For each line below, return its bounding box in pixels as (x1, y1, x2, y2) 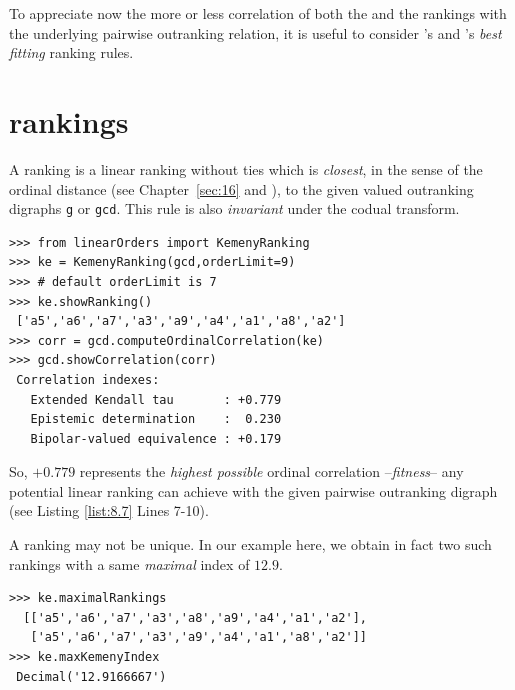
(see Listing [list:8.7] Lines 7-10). (9, 500, 209, 521)
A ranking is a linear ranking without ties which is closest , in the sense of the (9, 158, 483, 179)
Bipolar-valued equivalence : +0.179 (30, 431, 282, 446)
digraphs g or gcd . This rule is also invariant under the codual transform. (9, 198, 460, 219)
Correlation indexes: (16, 372, 160, 387)
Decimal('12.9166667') (16, 669, 167, 684)
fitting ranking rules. (9, 42, 134, 63)
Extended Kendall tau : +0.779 (30, 392, 282, 407)
